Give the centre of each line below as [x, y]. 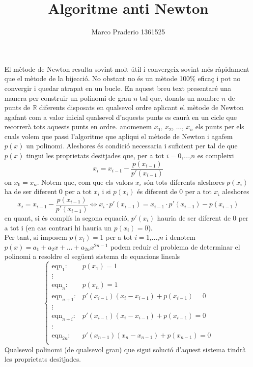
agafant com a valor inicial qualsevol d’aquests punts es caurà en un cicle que [121, 117]
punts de [17, 107]
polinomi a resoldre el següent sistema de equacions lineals [92, 256]
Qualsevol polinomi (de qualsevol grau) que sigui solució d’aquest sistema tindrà [125, 349]
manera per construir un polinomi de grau [68, 98]
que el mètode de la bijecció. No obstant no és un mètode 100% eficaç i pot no [123, 78]
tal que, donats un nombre [180, 98]
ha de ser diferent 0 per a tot [48, 191]
